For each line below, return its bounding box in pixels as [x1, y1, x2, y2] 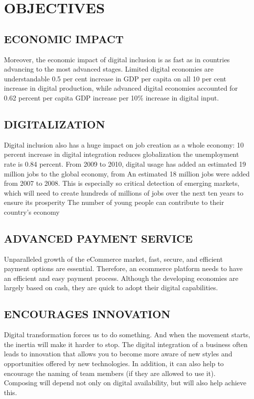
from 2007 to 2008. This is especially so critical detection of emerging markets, [4, 178, 240, 188]
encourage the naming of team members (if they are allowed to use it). [4, 368, 216, 378]
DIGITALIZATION [4, 116, 105, 131]
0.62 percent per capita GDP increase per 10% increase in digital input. [4, 92, 219, 102]
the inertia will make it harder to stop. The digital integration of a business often [4, 339, 248, 349]
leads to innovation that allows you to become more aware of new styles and [4, 349, 232, 359]
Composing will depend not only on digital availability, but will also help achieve [4, 377, 247, 388]
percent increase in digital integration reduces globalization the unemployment [4, 149, 239, 159]
